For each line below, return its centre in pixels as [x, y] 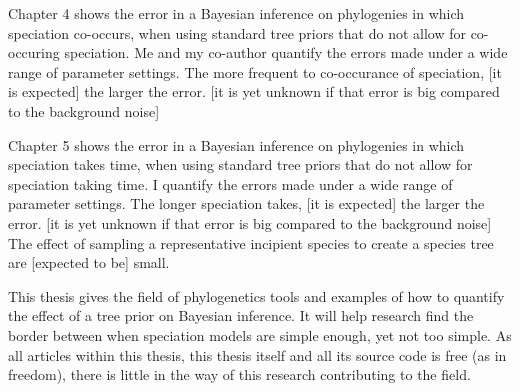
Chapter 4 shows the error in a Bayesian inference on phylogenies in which [236, 13]
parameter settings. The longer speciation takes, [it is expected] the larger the [246, 203]
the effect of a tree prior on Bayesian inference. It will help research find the [241, 315]
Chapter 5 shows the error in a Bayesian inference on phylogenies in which [236, 144]
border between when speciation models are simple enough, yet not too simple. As [260, 334]
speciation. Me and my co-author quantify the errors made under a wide [286, 52]
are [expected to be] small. [89, 262]
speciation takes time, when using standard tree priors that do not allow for [240, 164]
